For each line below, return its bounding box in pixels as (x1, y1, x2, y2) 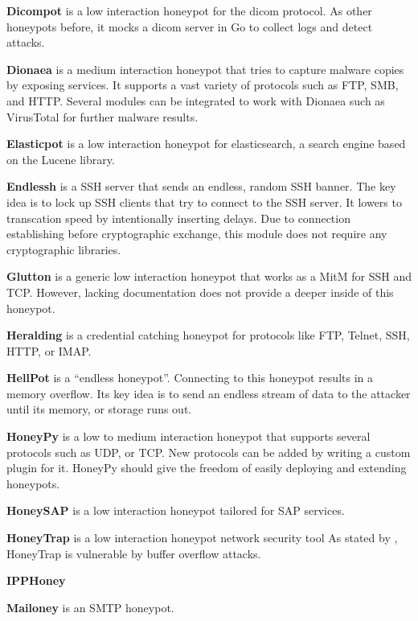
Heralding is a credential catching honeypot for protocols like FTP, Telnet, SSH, (6, 327, 410, 343)
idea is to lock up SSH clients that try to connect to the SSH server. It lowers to (6, 193, 402, 210)
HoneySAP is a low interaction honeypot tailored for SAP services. (6, 502, 345, 519)
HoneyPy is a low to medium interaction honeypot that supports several (6, 428, 371, 445)
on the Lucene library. (6, 150, 115, 167)
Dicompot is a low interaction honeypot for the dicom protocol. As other (6, 2, 372, 19)
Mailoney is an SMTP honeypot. (6, 598, 174, 615)
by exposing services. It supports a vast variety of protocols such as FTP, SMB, (6, 76, 399, 93)
